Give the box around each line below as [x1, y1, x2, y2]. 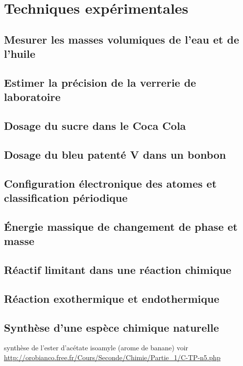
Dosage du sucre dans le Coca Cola [4, 118, 186, 133]
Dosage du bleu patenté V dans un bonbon [4, 146, 226, 162]
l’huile [4, 46, 36, 61]
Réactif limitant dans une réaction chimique [4, 262, 232, 277]
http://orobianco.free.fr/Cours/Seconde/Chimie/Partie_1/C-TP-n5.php [4, 352, 221, 362]
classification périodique [4, 190, 128, 205]
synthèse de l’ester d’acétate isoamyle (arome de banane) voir [4, 342, 189, 353]
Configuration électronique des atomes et [4, 175, 217, 191]
